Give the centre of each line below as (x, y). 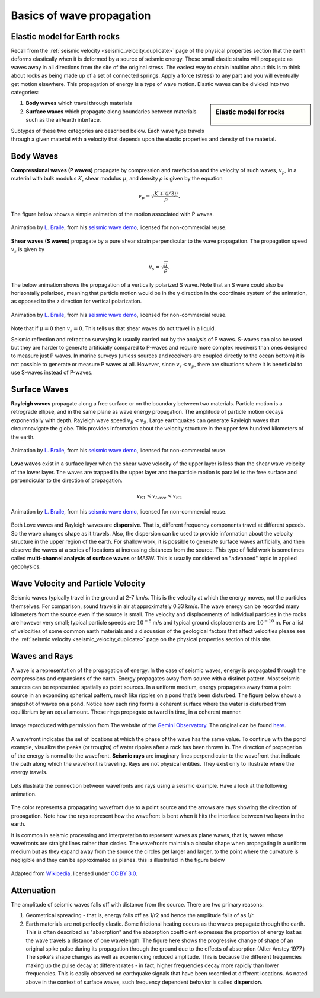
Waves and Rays (42, 656)
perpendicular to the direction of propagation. (67, 480)
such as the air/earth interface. (63, 120)
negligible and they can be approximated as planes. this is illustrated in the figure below (118, 860)
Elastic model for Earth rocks (65, 37)
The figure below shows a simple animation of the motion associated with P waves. (113, 214)
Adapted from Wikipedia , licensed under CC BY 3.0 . (74, 873)
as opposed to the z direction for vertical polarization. (76, 301)
